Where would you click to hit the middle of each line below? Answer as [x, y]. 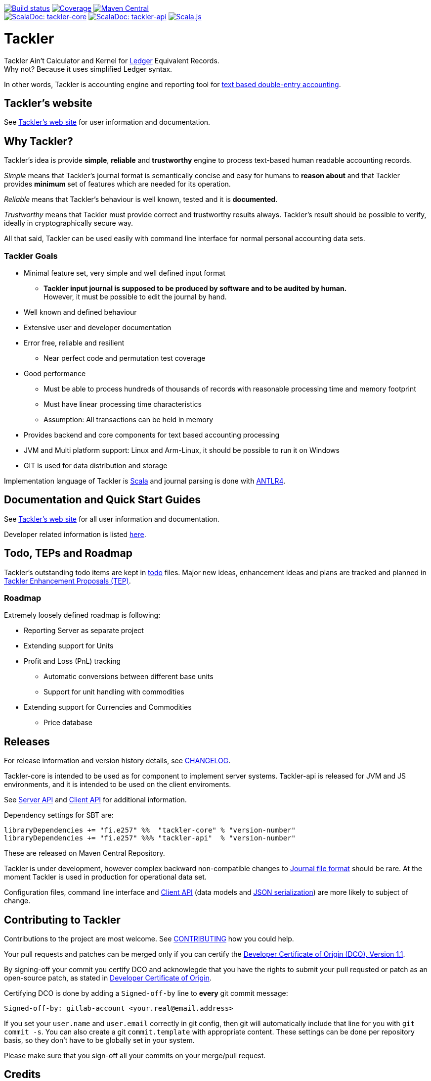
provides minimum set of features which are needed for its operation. [117, 184]
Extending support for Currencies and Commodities [108, 707]
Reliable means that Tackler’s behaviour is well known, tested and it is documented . [141, 199]
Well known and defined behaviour [80, 312]
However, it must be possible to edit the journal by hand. [135, 296]
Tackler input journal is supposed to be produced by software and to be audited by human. [195, 288]
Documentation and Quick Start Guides [102, 500]
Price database [68, 723]
